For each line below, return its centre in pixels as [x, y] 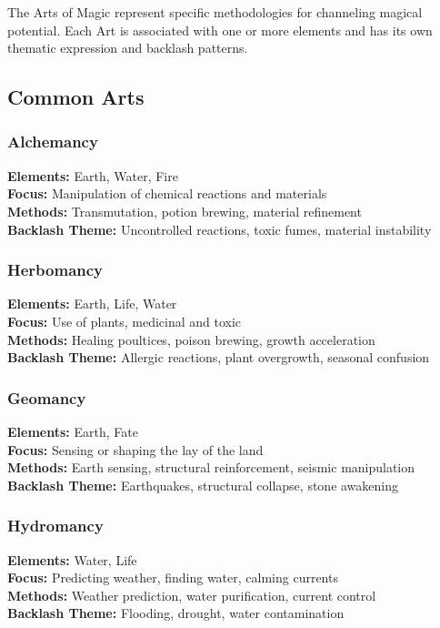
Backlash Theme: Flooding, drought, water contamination [176, 613]
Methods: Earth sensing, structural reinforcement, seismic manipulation [211, 467]
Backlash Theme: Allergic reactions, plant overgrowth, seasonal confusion [219, 357]
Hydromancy [55, 526]
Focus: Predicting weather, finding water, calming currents [173, 577]
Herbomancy [55, 270]
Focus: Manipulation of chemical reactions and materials [167, 193]
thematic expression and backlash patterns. [128, 48]
